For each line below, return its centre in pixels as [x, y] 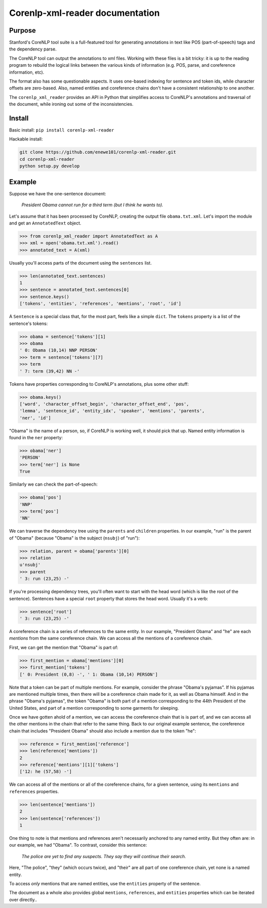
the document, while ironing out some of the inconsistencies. [71, 104]
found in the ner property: [36, 438]
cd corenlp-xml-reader [47, 159]
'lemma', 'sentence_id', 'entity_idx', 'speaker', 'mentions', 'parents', [112, 411]
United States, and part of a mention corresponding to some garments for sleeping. [94, 708]
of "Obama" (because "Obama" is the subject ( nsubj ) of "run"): [74, 538]
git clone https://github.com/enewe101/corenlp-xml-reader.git [98, 152]
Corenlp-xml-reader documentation [85, 13]
